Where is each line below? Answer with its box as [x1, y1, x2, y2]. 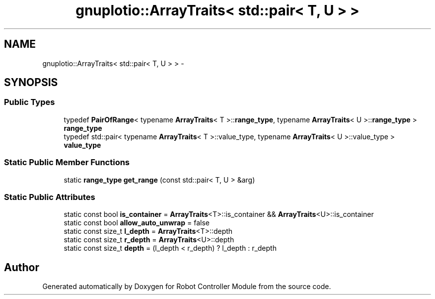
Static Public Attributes [4, 192, 95, 202]
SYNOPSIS [4, 76, 58, 89]
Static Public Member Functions [4, 157, 130, 168]
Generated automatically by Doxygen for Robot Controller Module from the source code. [42, 282, 331, 291]
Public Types [4, 97, 55, 107]
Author [4, 261, 39, 274]
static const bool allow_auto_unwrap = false [64, 218, 210, 227]
